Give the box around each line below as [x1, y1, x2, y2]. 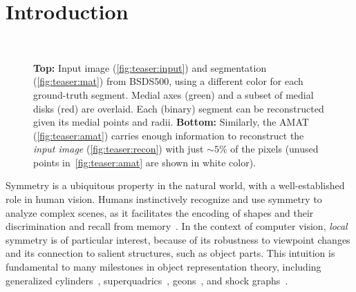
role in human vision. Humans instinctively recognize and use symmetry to [6, 192, 322, 206]
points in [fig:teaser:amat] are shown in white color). [33, 155, 256, 169]
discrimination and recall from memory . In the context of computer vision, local [6, 219, 348, 233]
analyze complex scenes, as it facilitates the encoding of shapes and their [6, 205, 314, 220]
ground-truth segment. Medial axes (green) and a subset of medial [33, 87, 314, 101]
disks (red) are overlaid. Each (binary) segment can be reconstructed [33, 101, 324, 115]
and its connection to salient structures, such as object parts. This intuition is [6, 246, 335, 260]
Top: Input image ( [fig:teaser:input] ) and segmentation [33, 60, 267, 75]
